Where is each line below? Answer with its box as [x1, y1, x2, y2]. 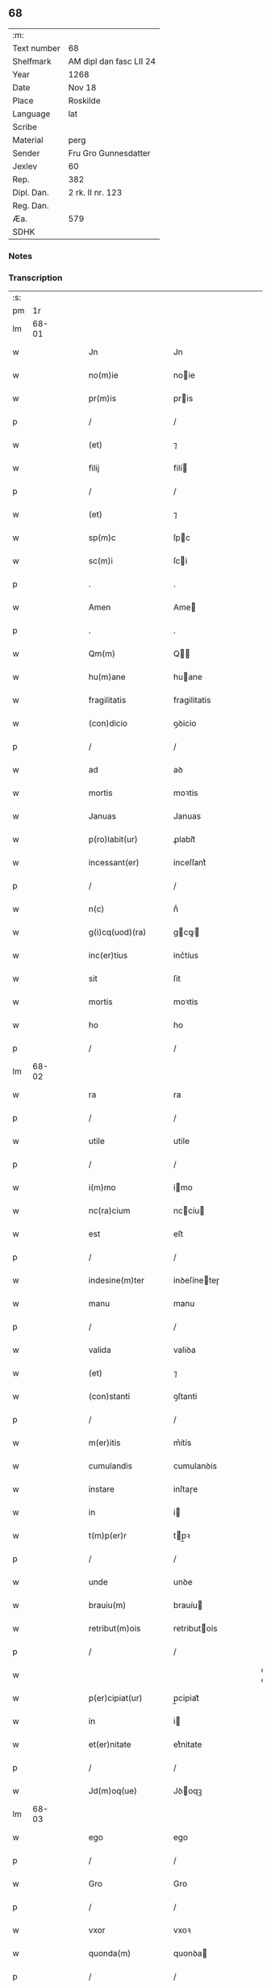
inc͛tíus [173, 950, 199, 961]
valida [88, 1344, 111, 1355]
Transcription [8, 272, 63, 283]
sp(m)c [88, 532, 116, 543]
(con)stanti [88, 1391, 131, 1402]
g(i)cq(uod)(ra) [88, 927, 147, 938]
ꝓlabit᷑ [173, 834, 196, 845]
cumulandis [88, 1460, 133, 1472]
